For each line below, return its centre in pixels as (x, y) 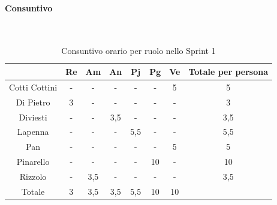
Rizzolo (33, 176)
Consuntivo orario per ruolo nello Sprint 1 (138, 51)
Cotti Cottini (33, 87)
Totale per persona (228, 71)
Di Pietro (33, 102)
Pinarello (33, 162)
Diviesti (33, 117)
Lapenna (33, 132)
